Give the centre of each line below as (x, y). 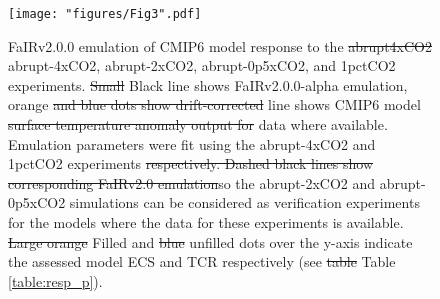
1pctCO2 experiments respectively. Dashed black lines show (191, 163)
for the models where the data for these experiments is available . (206, 222)
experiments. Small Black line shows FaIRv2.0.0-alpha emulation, (208, 84)
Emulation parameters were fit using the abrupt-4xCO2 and (192, 143)
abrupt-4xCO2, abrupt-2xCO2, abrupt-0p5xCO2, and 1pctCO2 (202, 65)
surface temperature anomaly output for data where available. (198, 124)
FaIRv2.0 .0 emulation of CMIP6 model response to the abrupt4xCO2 (220, 45)
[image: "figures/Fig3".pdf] (105, 14)
